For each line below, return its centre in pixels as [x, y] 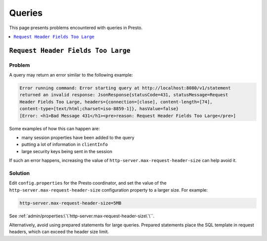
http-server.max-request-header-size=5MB [70, 203]
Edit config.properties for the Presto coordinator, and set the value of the [88, 183]
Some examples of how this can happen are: [54, 128]
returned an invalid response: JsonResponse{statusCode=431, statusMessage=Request [124, 95]
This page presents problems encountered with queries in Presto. [76, 28]
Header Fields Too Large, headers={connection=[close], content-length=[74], [116, 102]
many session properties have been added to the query [78, 138]
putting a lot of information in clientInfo [65, 144]
